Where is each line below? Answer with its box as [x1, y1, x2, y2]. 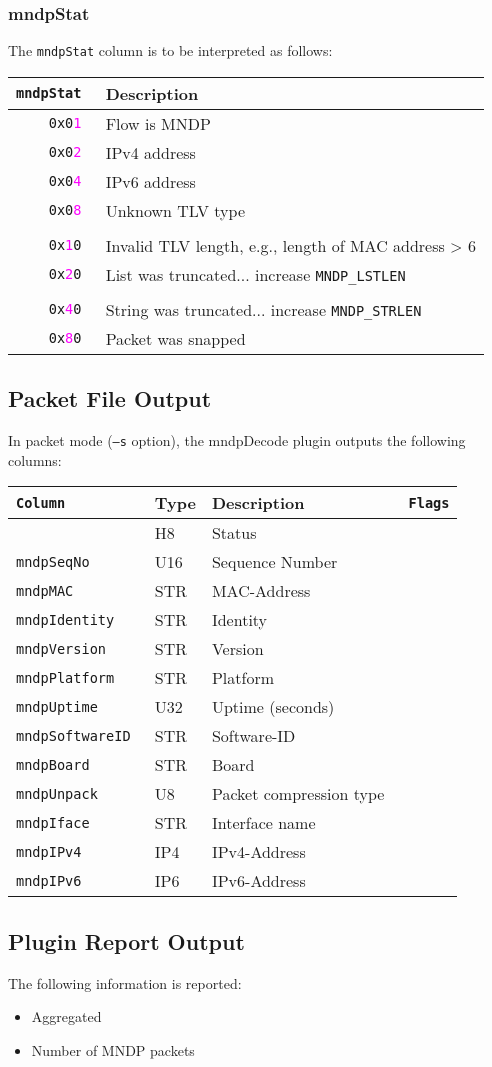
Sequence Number [211, 550, 338, 574]
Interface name [211, 811, 316, 835]
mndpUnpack [16, 785, 98, 802]
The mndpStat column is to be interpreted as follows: [8, 40, 333, 61]
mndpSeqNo [16, 553, 90, 570]
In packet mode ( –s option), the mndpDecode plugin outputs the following [8, 430, 466, 451]
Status [211, 521, 257, 545]
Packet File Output [8, 383, 212, 414]
